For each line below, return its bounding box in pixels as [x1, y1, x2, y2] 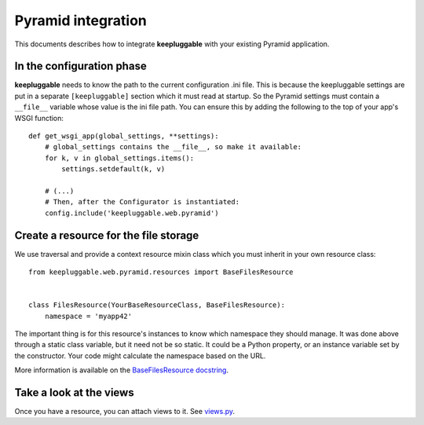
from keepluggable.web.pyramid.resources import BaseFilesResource [28, 268, 294, 277]
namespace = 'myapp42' [44, 311, 133, 321]
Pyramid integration [14, 12, 147, 29]
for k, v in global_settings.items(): [44, 153, 195, 163]
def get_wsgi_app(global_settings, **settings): [28, 132, 219, 141]
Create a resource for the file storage [14, 229, 199, 242]
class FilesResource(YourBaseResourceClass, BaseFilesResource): [28, 301, 286, 310]
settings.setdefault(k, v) [61, 165, 166, 174]
